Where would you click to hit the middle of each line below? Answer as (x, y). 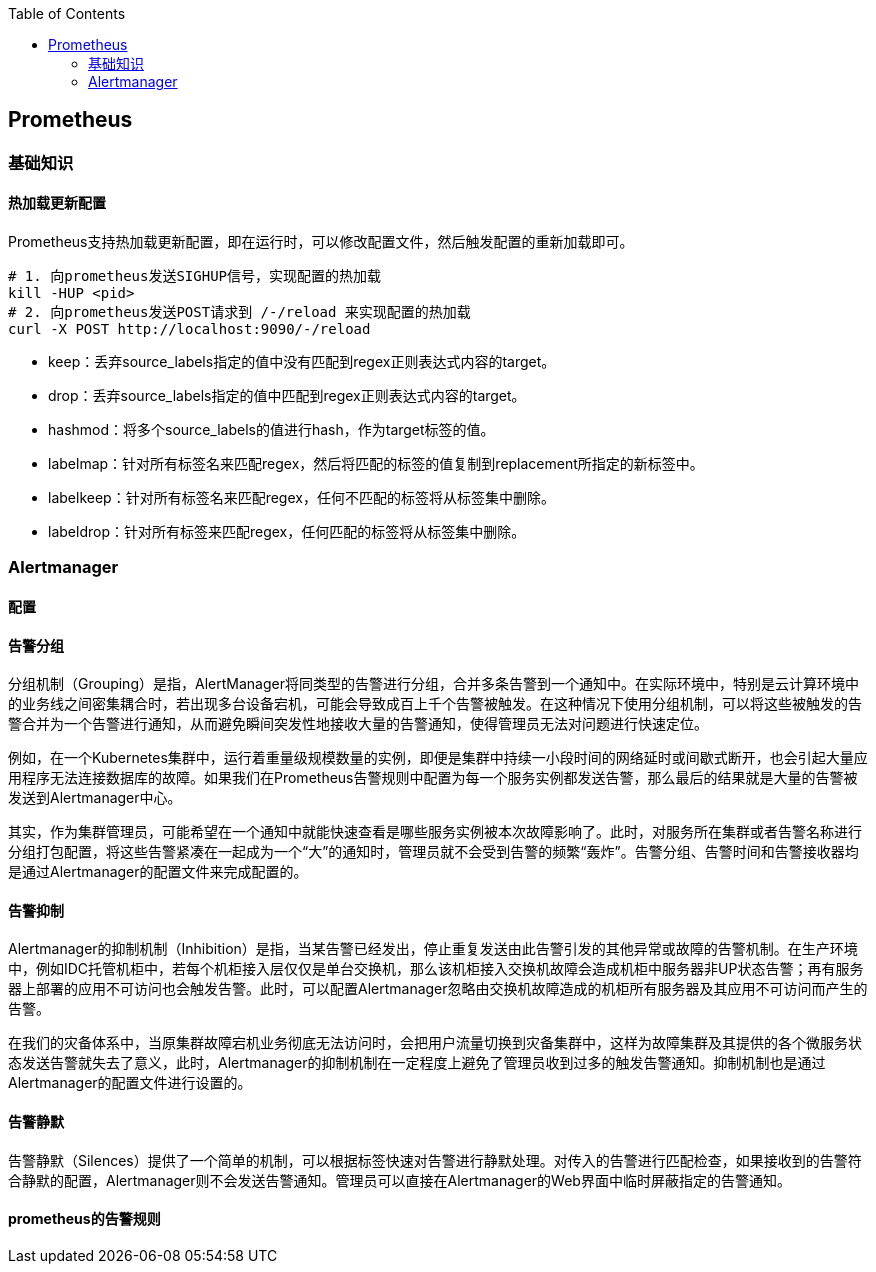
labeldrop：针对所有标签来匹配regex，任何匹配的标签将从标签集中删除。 (287, 532)
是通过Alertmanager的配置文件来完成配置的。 (158, 872)
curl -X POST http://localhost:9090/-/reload (189, 329)
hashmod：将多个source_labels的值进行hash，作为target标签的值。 (271, 430)
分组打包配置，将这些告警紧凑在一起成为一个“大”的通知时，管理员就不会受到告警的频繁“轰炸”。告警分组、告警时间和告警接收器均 (433, 852)
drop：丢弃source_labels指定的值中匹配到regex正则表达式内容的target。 (287, 396)
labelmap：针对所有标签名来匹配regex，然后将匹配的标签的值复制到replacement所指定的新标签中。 (376, 464)
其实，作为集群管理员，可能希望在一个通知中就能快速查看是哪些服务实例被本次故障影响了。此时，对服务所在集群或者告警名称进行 (435, 832)
